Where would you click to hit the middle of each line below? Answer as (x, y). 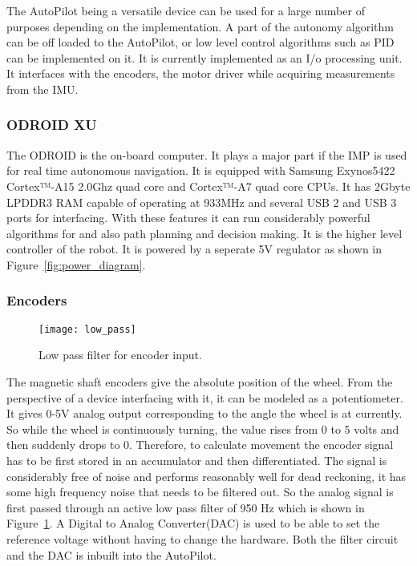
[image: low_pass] (87, 329)
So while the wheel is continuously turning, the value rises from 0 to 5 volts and (203, 429)
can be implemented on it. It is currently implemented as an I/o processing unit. (204, 57)
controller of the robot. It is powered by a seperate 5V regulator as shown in (194, 249)
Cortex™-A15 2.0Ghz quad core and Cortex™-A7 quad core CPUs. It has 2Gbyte (208, 186)
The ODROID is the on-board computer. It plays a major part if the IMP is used (207, 154)
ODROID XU (52, 125)
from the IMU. (43, 89)
